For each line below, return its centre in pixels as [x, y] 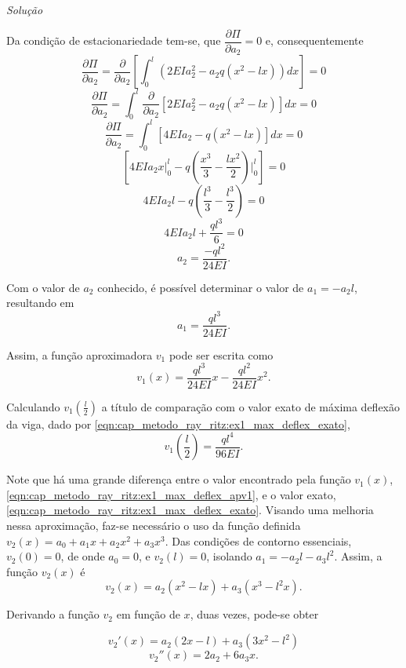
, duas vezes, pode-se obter [254, 614]
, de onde [83, 556]
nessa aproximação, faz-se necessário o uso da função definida [154, 526]
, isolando [229, 556]
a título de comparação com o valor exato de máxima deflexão [251, 406]
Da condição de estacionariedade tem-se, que [114, 40]
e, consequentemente [314, 40]
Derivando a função [53, 614]
